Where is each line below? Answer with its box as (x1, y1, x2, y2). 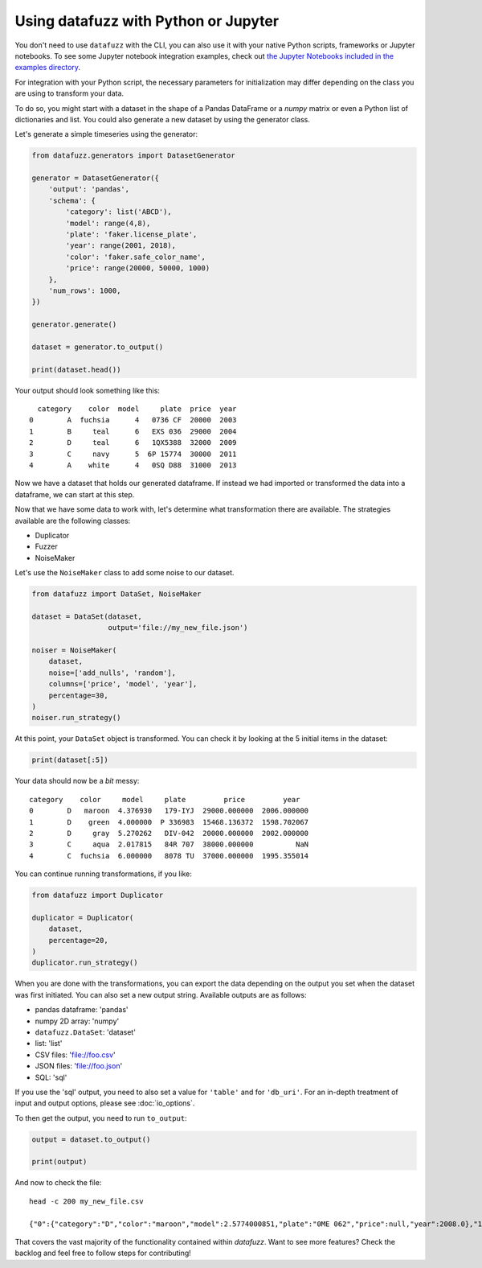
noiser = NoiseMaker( (31, 646, 117, 655)
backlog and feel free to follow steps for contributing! (14, 1248, 192, 1258)
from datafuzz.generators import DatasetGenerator (31, 151, 236, 160)
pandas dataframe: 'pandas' (35, 1005, 129, 1015)
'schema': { (48, 196, 96, 205)
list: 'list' (35, 1039, 63, 1048)
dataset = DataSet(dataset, (31, 611, 142, 621)
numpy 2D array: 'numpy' (35, 1016, 120, 1026)
